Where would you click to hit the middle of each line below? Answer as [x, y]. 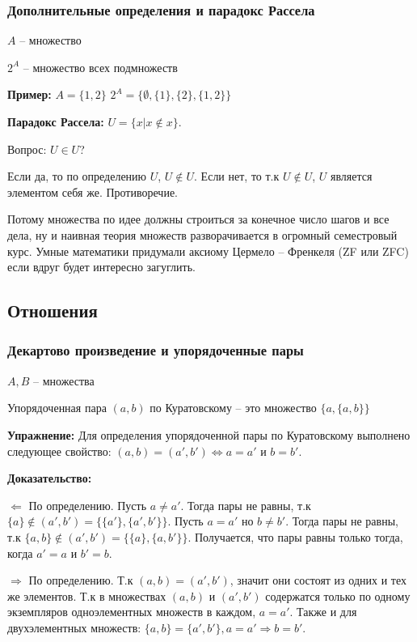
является [351, 176]
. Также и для [323, 612]
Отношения [53, 310]
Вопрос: [27, 149]
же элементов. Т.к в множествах [87, 595]
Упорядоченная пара [57, 408]
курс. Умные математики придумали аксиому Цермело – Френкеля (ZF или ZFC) [208, 251]
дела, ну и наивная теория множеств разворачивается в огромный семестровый [202, 234]
